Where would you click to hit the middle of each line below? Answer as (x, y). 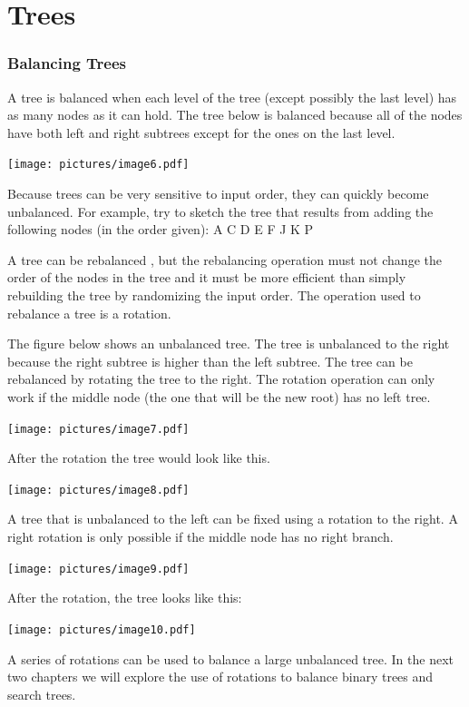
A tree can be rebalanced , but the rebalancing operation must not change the (225, 259)
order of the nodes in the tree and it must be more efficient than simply (207, 277)
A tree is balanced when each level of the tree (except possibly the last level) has (232, 97)
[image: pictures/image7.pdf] (98, 429)
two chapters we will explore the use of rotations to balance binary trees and (220, 677)
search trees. (42, 694)
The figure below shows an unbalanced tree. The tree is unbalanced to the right (229, 344)
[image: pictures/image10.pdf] (102, 629)
